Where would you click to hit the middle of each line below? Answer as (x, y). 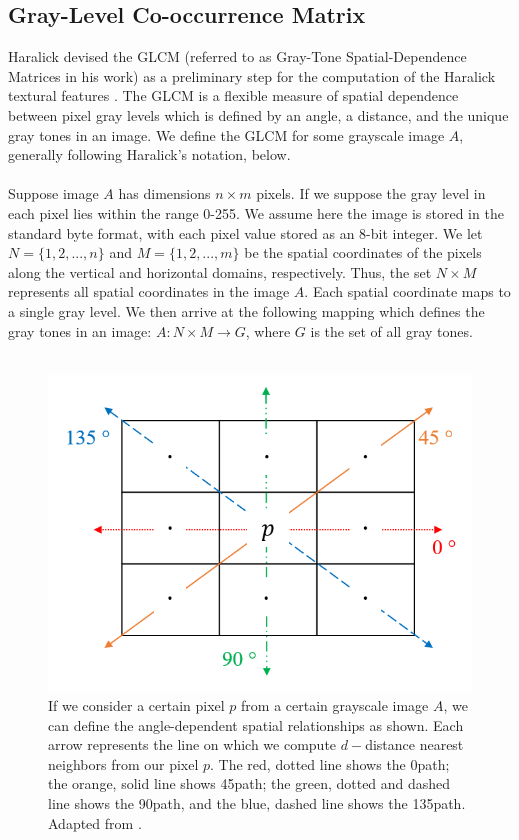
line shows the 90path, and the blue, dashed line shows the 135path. (257, 802)
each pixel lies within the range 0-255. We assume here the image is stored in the (256, 212)
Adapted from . (95, 822)
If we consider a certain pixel (136, 704)
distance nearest (414, 744)
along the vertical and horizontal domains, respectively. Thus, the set (220, 271)
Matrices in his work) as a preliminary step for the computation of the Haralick (252, 75)
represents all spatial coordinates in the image (149, 291)
